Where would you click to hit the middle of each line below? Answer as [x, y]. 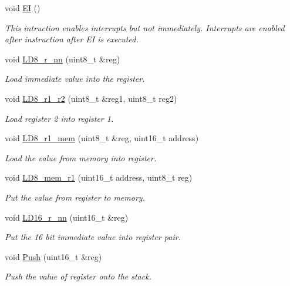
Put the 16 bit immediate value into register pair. [93, 237]
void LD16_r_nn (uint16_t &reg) [67, 217]
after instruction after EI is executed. [72, 39]
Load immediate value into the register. [75, 79]
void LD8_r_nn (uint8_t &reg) [63, 59]
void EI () [23, 8]
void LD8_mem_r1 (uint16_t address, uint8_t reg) [99, 177]
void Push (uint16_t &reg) [53, 256]
